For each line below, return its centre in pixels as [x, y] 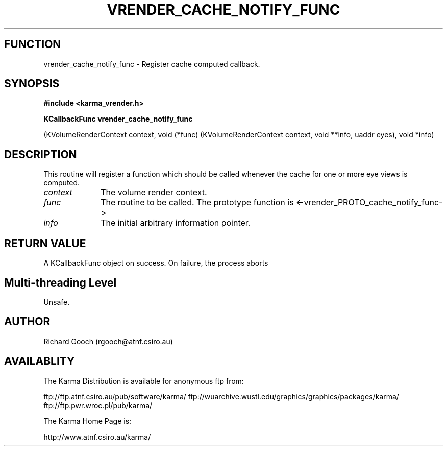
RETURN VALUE [45, 243]
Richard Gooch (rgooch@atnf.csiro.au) [108, 341]
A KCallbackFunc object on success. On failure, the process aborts [156, 263]
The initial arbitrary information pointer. [176, 223]
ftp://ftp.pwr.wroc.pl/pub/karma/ [98, 405]
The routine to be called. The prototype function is [197, 203]
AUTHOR [27, 322]
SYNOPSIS [32, 84]
